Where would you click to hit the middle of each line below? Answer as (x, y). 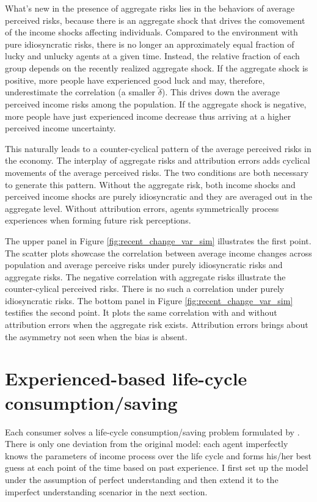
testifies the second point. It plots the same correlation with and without (141, 312)
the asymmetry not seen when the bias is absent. (96, 336)
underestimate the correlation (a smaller (80, 92)
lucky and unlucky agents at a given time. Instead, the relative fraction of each (152, 56)
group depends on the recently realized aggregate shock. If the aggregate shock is (157, 67)
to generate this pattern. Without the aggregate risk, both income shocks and (150, 184)
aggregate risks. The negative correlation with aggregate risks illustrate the (145, 276)
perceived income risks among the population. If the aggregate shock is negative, (156, 104)
